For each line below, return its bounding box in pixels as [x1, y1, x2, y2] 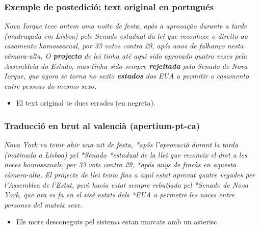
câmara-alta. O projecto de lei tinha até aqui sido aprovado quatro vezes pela [4, 50, 247, 61]
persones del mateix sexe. [4, 199, 83, 210]
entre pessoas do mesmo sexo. [4, 80, 96, 91]
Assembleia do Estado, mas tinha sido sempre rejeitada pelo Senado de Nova [4, 60, 248, 71]
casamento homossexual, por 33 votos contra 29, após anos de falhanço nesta [4, 40, 244, 51]
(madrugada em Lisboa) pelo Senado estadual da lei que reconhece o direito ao [4, 30, 248, 41]
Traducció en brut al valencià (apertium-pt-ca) [4, 119, 200, 132]
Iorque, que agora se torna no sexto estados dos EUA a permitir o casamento [4, 70, 249, 81]
